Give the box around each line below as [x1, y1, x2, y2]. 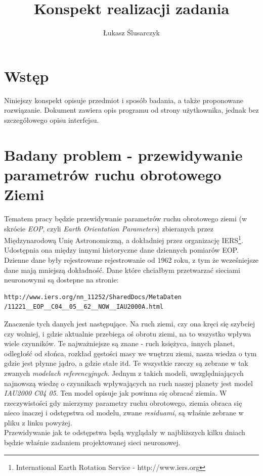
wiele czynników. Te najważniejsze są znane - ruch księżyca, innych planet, [4, 338, 235, 349]
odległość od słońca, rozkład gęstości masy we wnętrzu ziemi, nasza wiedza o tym [4, 348, 257, 358]
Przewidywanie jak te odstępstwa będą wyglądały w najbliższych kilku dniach [4, 427, 245, 438]
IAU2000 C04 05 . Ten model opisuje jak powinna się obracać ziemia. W [4, 388, 227, 398]
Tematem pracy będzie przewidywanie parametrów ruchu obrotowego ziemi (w [4, 213, 247, 223]
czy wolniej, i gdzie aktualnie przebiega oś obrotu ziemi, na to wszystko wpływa [4, 328, 251, 339]
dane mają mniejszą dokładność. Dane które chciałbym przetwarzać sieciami [4, 264, 240, 275]
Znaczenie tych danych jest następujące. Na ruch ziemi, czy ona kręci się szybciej [4, 318, 255, 328]
